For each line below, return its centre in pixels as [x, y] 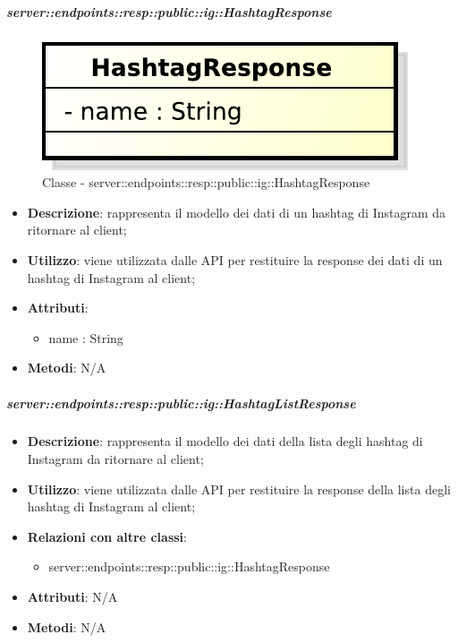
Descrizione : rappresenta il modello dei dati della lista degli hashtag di [225, 441]
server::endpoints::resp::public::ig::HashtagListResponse [181, 403]
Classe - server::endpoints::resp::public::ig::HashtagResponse [206, 182]
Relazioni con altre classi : [107, 536]
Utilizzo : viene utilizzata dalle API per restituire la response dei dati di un [235, 259]
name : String [86, 337]
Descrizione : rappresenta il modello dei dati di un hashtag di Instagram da [237, 212]
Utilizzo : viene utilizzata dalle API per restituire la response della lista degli [239, 489]
